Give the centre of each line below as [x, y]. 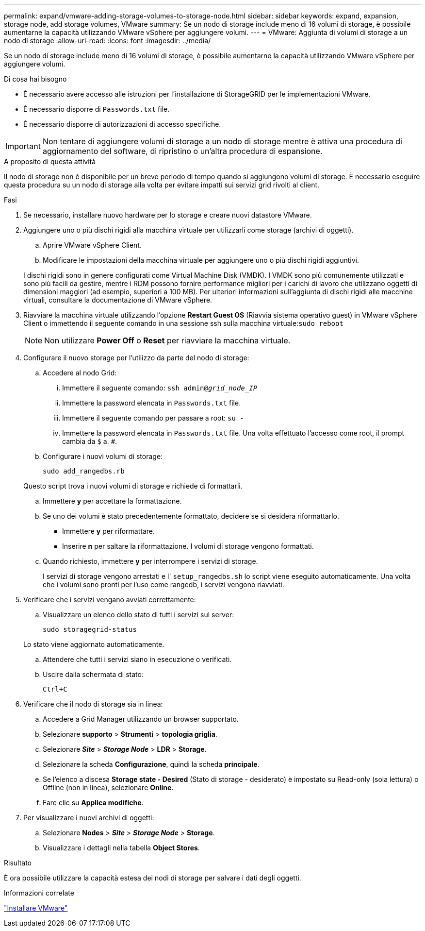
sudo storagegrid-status [90, 629]
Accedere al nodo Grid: [80, 373]
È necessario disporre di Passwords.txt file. [97, 109]
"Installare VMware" [36, 908]
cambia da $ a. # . [90, 441]
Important [23, 146]
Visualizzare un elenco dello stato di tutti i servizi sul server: [139, 615]
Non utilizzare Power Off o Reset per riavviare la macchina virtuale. [167, 340]
